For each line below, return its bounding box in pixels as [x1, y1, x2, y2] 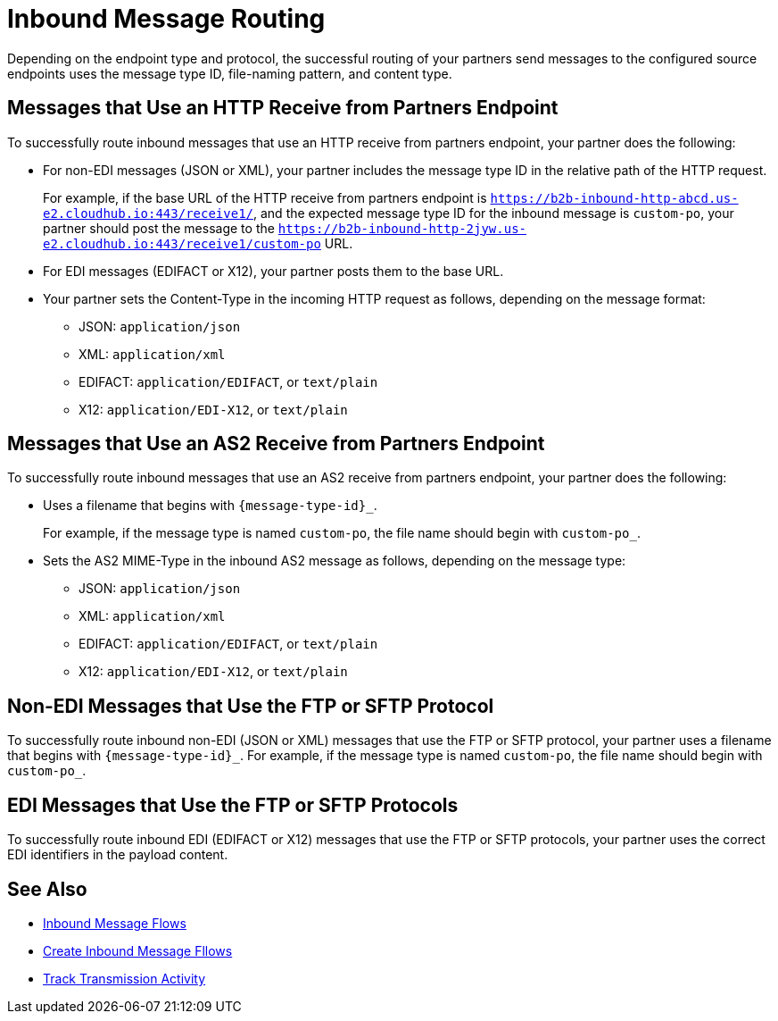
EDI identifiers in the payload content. [7, 847, 228, 863]
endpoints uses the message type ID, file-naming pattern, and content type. [7, 65, 452, 81]
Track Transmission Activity [43, 970, 206, 986]
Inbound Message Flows [43, 915, 186, 931]
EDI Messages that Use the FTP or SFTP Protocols [7, 793, 459, 816]
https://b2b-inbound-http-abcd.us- [490, 190, 739, 205]
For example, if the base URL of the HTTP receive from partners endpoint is [43, 189, 487, 205]
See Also [7, 877, 87, 900]
